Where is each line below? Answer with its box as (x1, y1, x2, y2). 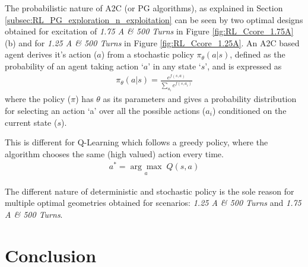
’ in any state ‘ (148, 59, 201, 72)
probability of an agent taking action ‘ (5, 59, 144, 72)
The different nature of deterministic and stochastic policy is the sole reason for (5, 185, 294, 197)
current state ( (5, 116, 58, 128)
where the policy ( (5, 93, 71, 105)
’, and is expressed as (205, 59, 282, 72)
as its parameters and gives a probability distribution (103, 93, 297, 105)
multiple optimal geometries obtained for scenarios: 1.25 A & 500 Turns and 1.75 (5, 196, 301, 209)
